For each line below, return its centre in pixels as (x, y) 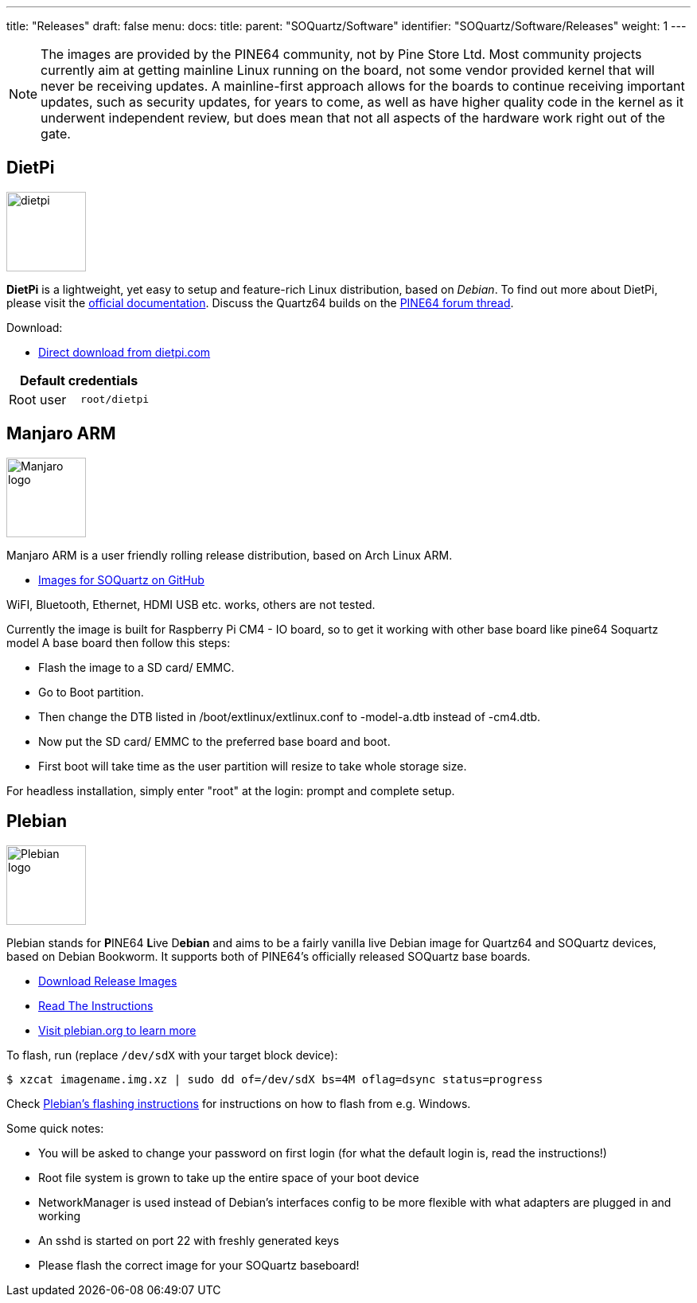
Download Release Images (108, 981)
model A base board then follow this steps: (119, 642)
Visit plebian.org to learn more (117, 1030)
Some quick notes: (55, 1128)
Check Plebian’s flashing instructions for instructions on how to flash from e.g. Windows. (239, 1103)
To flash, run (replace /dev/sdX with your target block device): (172, 1055)
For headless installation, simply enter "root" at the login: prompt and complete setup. (231, 790)
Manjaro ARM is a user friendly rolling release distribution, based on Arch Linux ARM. (230, 555)
